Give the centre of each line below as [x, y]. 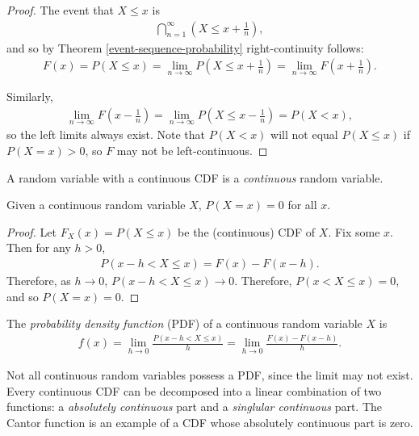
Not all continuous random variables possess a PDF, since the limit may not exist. [210, 375]
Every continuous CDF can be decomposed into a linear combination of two [194, 390]
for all [302, 205]
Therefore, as [39, 280]
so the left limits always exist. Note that [106, 134]
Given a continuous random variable [96, 205]
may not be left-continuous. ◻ [192, 150]
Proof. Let [31, 231]
